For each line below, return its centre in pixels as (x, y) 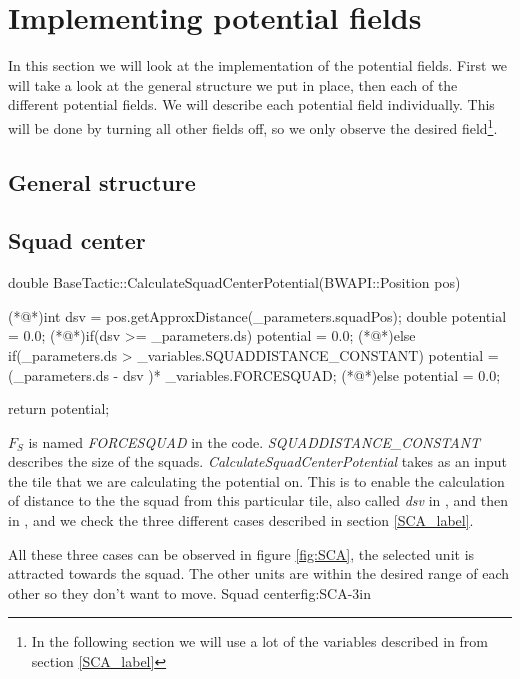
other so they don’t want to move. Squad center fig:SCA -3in (190, 592)
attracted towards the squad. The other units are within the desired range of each (259, 573)
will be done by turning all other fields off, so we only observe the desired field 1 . (253, 126)
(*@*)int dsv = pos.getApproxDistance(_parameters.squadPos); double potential (257, 315)
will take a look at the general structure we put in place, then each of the (233, 84)
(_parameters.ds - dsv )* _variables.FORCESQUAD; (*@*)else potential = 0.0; (254, 374)
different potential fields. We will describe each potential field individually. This (251, 104)
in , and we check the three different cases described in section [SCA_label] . (241, 520)
